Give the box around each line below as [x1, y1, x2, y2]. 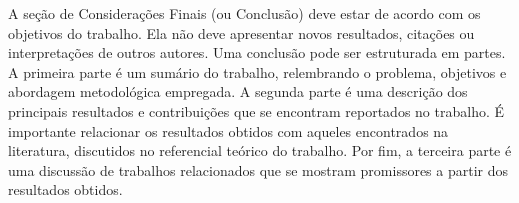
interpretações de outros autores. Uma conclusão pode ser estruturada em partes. [8, 42, 506, 63]
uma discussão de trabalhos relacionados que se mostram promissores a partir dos [8, 159, 509, 180]
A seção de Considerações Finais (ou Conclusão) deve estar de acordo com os [8, 3, 481, 23]
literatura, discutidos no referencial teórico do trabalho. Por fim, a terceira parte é [8, 140, 512, 161]
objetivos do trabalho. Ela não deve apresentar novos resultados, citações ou [8, 22, 475, 43]
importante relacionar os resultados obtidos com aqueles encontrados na [8, 120, 449, 141]
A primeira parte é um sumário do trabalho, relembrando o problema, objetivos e [8, 61, 507, 82]
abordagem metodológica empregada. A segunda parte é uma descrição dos [8, 81, 468, 102]
